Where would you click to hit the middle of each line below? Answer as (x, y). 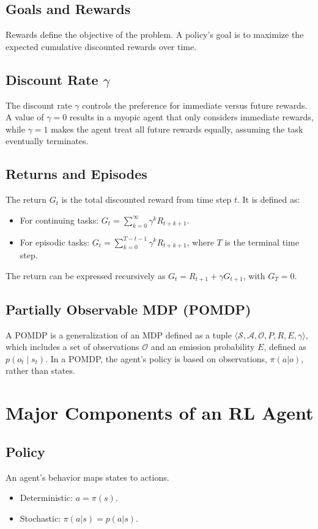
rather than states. (40, 370)
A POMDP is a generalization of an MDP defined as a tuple (119, 334)
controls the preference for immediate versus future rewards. (195, 105)
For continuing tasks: (59, 220)
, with (254, 275)
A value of (25, 117)
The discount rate (39, 105)
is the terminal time (262, 242)
